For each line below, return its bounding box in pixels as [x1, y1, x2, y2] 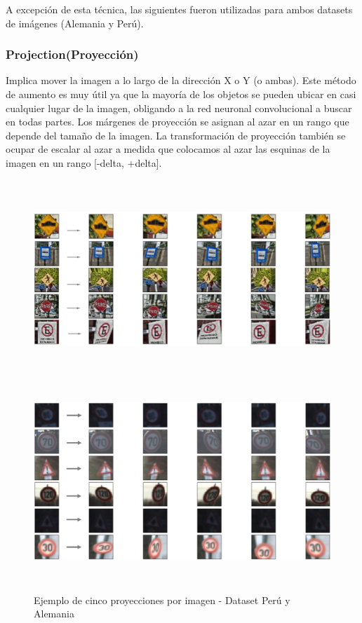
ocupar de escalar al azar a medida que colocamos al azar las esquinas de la [6, 142, 330, 156]
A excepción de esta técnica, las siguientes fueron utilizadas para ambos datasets [6, 2, 353, 16]
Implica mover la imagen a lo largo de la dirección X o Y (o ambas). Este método [6, 73, 356, 88]
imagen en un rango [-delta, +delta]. [6, 155, 162, 170]
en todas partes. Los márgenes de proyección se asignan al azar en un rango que [6, 114, 349, 129]
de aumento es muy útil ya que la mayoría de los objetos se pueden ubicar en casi [6, 87, 356, 101]
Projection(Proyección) [6, 46, 139, 63]
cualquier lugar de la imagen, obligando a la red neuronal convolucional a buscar [6, 100, 352, 115]
